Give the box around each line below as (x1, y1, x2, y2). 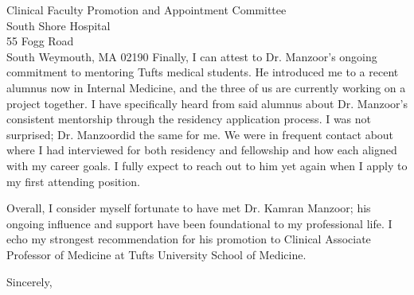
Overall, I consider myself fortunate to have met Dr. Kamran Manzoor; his (6, 200, 371, 216)
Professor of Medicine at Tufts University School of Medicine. (6, 246, 307, 262)
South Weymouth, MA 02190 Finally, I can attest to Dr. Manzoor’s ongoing (6, 48, 377, 64)
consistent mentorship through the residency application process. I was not (6, 111, 372, 127)
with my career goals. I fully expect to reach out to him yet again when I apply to (6, 157, 408, 173)
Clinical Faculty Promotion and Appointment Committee (6, 2, 287, 17)
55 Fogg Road (6, 33, 74, 49)
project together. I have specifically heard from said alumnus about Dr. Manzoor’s (6, 95, 408, 111)
